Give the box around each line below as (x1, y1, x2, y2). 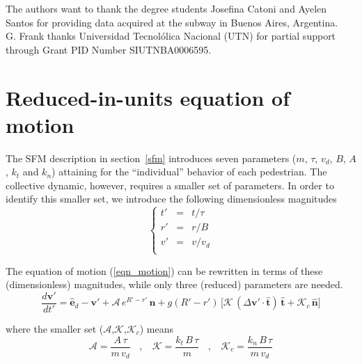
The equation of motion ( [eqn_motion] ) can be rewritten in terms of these (6, 263, 323, 278)
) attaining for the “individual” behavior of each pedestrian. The (52, 164, 327, 179)
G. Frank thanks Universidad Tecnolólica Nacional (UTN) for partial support (6, 29, 336, 43)
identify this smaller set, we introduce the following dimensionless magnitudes (6, 191, 337, 206)
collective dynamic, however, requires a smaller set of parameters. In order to (6, 177, 334, 192)
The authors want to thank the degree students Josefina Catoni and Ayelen (6, 1, 327, 15)
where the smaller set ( (6, 321, 104, 335)
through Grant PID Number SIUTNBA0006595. (6, 42, 212, 56)
